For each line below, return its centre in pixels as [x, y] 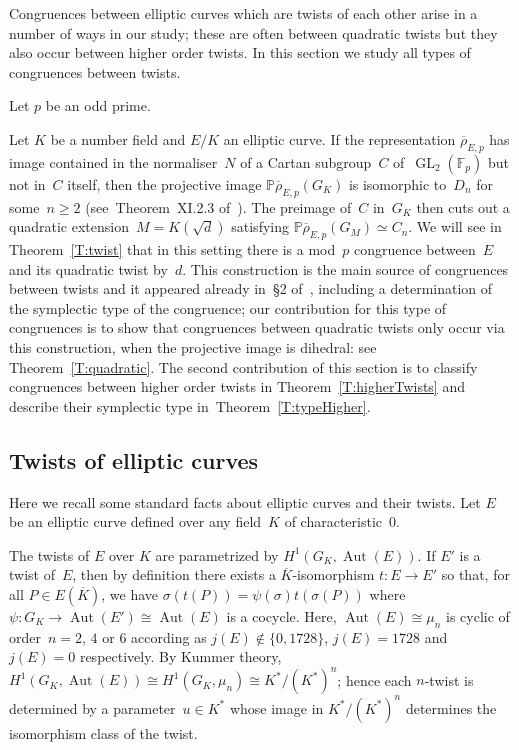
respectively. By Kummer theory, [180, 656]
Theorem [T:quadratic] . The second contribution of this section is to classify [243, 366]
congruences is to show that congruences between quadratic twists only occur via [257, 327]
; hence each [374, 679]
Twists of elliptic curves [134, 459]
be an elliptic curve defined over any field [135, 521]
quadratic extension [69, 226]
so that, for [475, 574]
